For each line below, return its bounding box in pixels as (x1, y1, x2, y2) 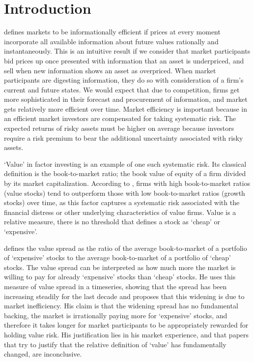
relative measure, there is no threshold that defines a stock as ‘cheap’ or (4, 216, 221, 227)
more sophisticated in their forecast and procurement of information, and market (4, 94, 248, 104)
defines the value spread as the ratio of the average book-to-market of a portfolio (4, 242, 247, 253)
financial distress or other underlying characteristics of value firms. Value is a (4, 207, 236, 217)
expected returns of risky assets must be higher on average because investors (4, 123, 234, 133)
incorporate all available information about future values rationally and (4, 36, 219, 46)
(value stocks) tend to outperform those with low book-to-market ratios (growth (4, 187, 245, 198)
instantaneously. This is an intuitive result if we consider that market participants (4, 46, 251, 56)
